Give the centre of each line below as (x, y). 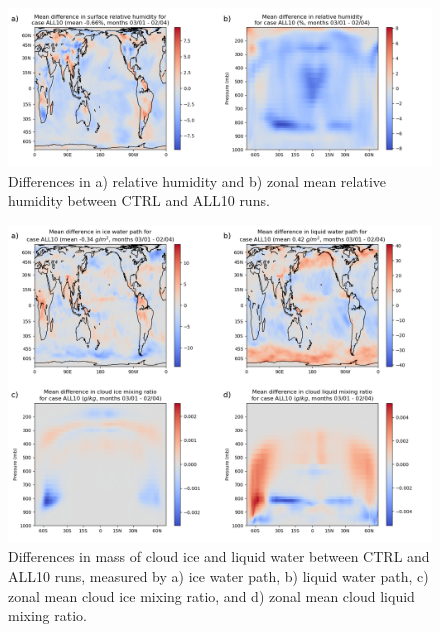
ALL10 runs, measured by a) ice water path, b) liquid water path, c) (218, 575)
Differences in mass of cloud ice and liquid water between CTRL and (219, 556)
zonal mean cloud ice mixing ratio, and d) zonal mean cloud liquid (211, 595)
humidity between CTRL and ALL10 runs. (139, 200)
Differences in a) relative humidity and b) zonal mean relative (197, 180)
